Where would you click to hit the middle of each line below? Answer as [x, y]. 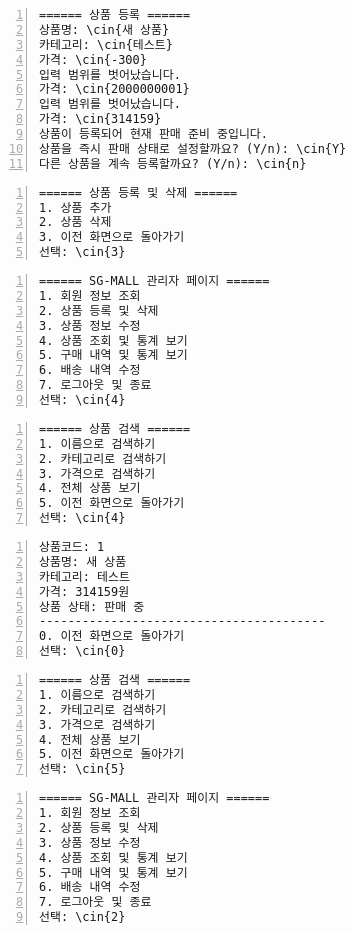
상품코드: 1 [72, 547]
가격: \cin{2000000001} [114, 89]
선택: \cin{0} [82, 651]
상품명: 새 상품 [83, 561]
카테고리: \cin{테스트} [106, 44]
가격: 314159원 [84, 591]
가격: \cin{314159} [100, 119]
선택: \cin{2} [82, 917]
